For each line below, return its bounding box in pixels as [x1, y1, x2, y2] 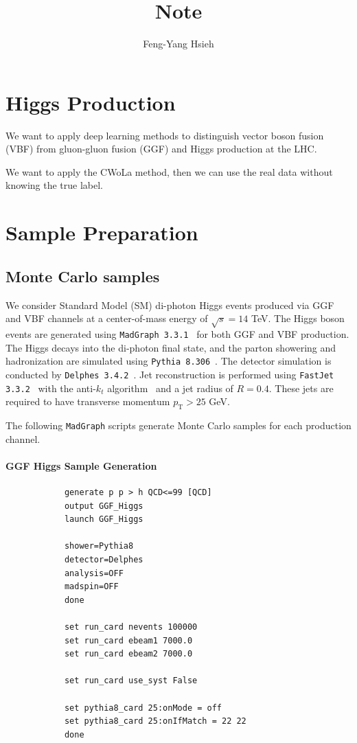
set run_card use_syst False [64, 676, 198, 686]
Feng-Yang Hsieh [143, 36, 214, 51]
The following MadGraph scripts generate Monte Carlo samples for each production [5, 418, 352, 432]
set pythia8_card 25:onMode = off [64, 702, 222, 713]
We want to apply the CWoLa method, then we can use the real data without [5, 164, 333, 179]
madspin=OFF [64, 582, 119, 592]
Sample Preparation [5, 218, 198, 247]
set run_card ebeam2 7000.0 [64, 649, 193, 659]
